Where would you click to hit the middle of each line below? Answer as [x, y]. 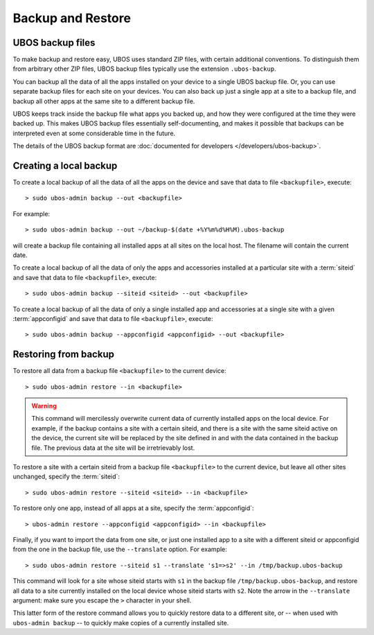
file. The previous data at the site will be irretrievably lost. [113, 448]
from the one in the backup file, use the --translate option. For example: [120, 549]
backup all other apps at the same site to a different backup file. [104, 101]
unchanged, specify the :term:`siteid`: [66, 477]
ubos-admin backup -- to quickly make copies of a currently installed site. [121, 623]
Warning [44, 406]
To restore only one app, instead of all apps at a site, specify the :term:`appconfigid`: [133, 508]
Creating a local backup [65, 166]
